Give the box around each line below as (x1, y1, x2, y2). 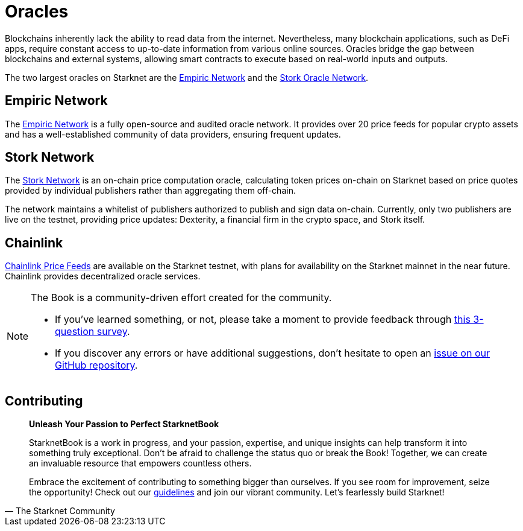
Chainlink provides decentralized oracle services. (5, 271, 201, 282)
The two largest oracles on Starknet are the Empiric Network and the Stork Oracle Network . (5, 72, 369, 83)
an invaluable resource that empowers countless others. (29, 458, 252, 469)
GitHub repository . (55, 359, 138, 372)
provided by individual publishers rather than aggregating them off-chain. (5, 185, 296, 196)
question (55, 325, 95, 338)
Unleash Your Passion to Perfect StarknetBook (29, 419, 219, 430)
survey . (96, 325, 130, 338)
